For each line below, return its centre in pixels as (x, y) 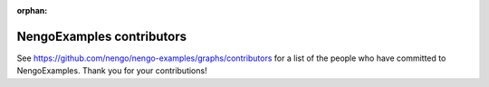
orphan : (32, 10)
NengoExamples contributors (102, 36)
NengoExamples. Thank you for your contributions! (112, 71)
